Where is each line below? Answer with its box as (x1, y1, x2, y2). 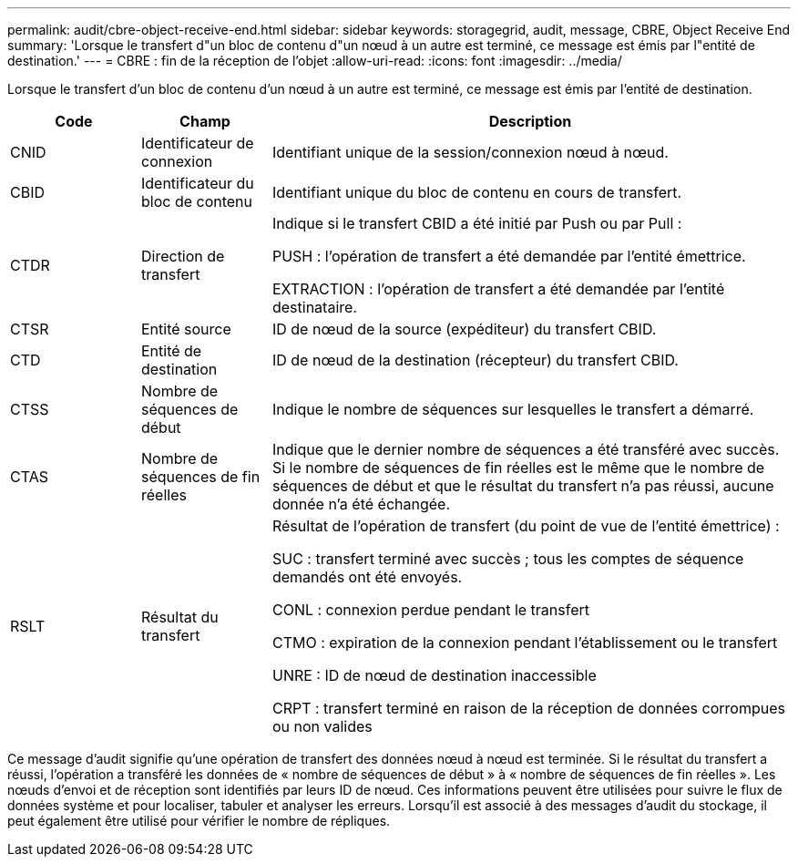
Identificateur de (140, 134, 254, 152)
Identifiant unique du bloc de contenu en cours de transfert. (271, 183, 682, 201)
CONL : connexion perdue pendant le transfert (271, 601, 590, 619)
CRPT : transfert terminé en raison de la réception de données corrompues (271, 699, 785, 717)
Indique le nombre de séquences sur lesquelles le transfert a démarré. (271, 400, 754, 418)
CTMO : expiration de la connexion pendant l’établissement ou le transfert (271, 633, 778, 652)
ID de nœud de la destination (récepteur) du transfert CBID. (271, 351, 679, 369)
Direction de (140, 247, 225, 265)
